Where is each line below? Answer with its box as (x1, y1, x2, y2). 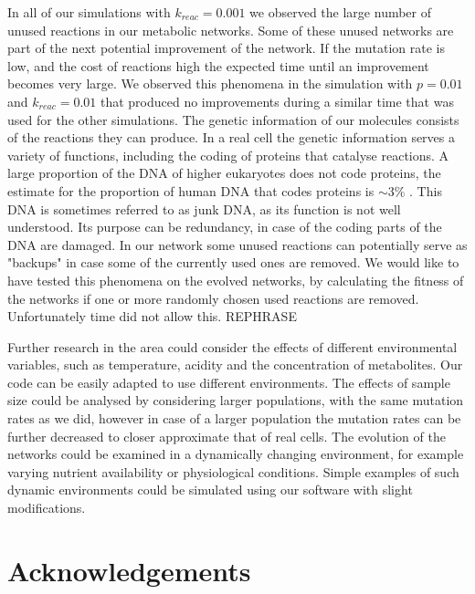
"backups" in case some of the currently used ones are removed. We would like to (7, 253, 459, 272)
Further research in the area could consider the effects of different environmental (7, 337, 458, 356)
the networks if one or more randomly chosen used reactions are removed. (7, 288, 419, 307)
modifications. (7, 498, 86, 517)
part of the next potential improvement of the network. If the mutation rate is (7, 38, 445, 57)
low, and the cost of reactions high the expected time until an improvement (7, 56, 429, 75)
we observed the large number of (249, 3, 432, 21)
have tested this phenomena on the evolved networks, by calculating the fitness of (7, 270, 464, 289)
